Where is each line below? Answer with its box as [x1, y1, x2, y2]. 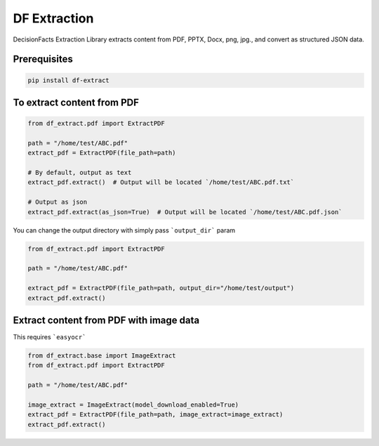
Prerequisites [13, 53, 73, 65]
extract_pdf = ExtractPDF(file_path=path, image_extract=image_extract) [27, 411, 284, 419]
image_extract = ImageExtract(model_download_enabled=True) [27, 401, 239, 409]
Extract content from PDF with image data [13, 314, 200, 326]
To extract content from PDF [13, 96, 140, 108]
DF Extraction [13, 11, 94, 26]
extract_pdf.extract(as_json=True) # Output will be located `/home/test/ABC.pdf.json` [27, 208, 343, 216]
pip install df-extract [27, 76, 110, 84]
